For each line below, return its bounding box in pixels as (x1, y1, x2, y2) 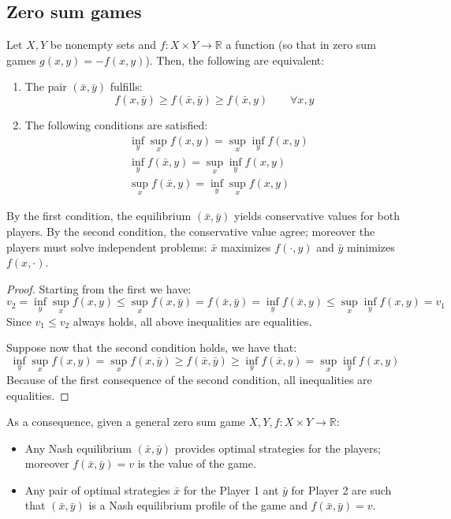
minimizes (346, 238, 395, 255)
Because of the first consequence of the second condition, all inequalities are (6, 371, 372, 387)
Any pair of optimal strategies (24, 481, 170, 498)
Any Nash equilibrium (24, 439, 132, 456)
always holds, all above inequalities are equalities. (73, 312, 312, 329)
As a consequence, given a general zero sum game (6, 413, 245, 430)
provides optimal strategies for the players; (174, 439, 381, 456)
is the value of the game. (137, 455, 256, 472)
